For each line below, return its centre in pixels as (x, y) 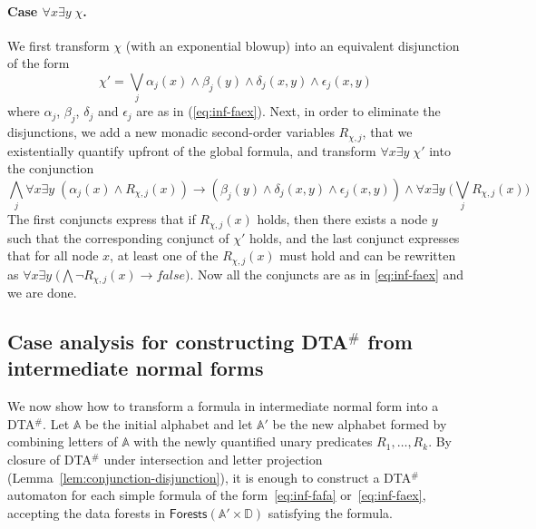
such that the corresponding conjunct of (118, 237)
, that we (387, 132)
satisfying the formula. (330, 512)
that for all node (53, 255)
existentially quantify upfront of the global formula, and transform (192, 150)
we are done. (42, 293)
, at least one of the (164, 255)
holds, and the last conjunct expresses (354, 237)
